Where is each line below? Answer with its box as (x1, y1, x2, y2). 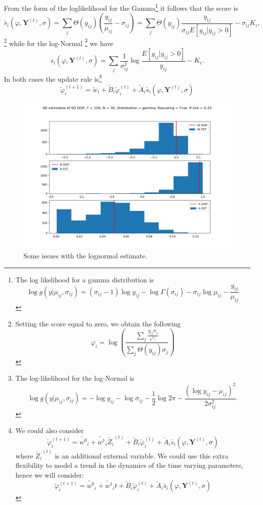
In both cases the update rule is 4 (4, 72, 102, 84)
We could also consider (15, 425, 84, 435)
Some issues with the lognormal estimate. (23, 251, 148, 261)
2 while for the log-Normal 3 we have (4, 36, 114, 48)
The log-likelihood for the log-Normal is (15, 372, 134, 383)
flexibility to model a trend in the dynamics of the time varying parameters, (15, 460, 243, 470)
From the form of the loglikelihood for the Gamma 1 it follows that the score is (4, 1, 239, 13)
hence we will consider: (15, 469, 84, 480)
